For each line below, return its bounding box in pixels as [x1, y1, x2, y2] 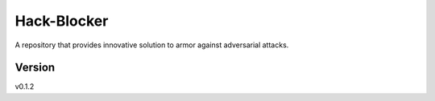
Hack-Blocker [14, 12, 109, 30]
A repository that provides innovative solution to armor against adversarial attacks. [14, 40, 289, 50]
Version [14, 61, 56, 75]
